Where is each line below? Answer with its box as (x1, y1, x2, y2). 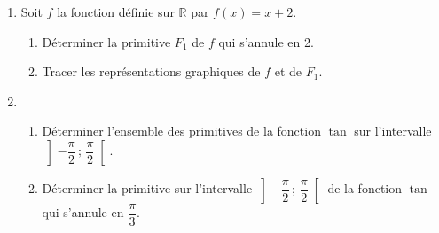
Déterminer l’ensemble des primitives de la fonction (42, 121, 321, 140)
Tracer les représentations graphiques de (42, 62, 261, 81)
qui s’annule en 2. (218, 32, 314, 50)
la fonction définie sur (57, 3, 175, 20)
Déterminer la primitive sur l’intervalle (42, 179, 253, 198)
